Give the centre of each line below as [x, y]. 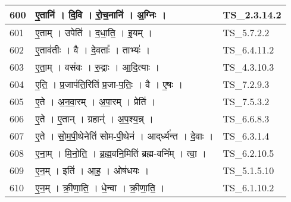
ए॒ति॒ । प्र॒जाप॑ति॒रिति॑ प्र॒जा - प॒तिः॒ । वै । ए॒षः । [109, 84]
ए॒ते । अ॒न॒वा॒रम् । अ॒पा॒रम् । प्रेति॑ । [96, 101]
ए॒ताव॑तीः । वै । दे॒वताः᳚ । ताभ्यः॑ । [93, 50]
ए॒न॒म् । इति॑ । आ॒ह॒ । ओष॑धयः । [92, 170]
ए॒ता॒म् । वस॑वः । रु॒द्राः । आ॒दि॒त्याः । [98, 67]
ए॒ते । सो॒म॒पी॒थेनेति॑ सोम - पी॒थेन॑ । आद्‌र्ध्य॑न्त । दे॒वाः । [124, 136]
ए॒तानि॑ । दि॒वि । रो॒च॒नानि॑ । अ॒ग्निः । [101, 15]
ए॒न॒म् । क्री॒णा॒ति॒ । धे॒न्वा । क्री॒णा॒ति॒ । [100, 187]
